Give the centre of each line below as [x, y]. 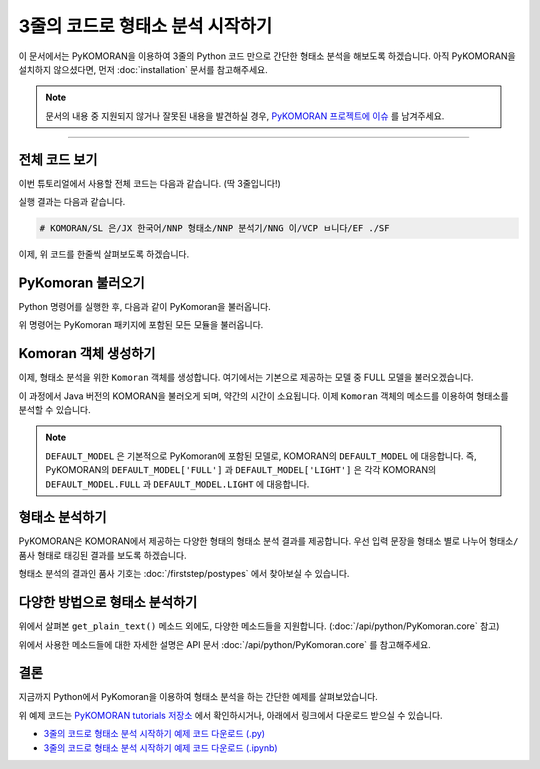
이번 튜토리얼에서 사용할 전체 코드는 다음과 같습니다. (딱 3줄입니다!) [150, 183]
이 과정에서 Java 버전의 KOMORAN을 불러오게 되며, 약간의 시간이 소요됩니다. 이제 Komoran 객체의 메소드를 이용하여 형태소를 [263, 396]
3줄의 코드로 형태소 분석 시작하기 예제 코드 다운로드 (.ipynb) [161, 747]
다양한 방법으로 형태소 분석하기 [108, 602]
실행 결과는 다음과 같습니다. [72, 202]
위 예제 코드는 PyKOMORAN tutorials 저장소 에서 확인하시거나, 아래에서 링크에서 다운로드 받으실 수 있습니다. [231, 715]
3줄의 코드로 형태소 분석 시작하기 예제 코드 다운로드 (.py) [154, 734]
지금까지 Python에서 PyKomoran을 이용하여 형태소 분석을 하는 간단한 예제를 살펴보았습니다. [198, 697]
